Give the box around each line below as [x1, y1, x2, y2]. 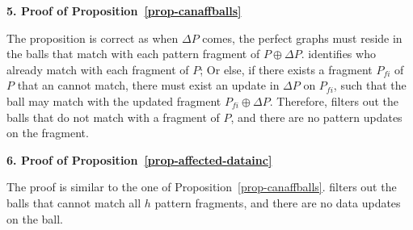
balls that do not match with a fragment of [6, 108, 220, 125]
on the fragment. [6, 124, 89, 141]
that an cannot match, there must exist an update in [17, 77, 280, 94]
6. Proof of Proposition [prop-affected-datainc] [6, 151, 272, 168]
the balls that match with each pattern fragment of [6, 45, 260, 62]
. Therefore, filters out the [269, 92, 398, 109]
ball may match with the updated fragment [6, 92, 221, 109]
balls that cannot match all [6, 194, 141, 211]
